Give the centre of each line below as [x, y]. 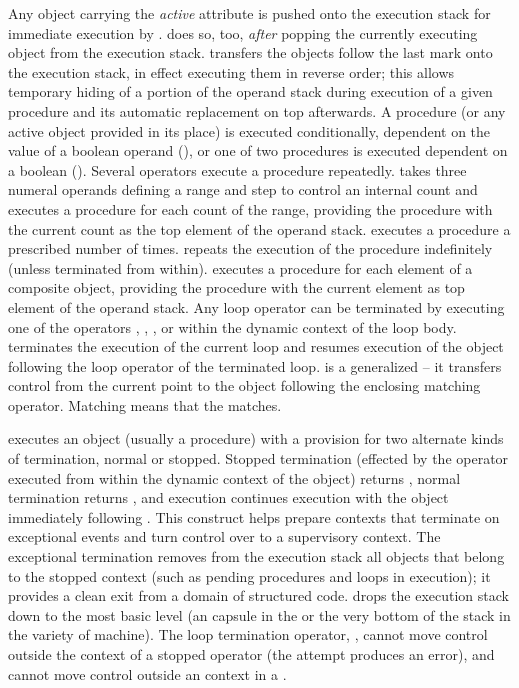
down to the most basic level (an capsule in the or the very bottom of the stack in [259, 614]
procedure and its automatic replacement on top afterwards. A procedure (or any [257, 110]
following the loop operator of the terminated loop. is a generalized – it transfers [255, 365]
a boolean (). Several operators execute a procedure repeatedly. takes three [237, 169]
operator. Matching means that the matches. [145, 404]
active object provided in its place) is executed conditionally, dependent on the [249, 130]
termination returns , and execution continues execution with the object [228, 497]
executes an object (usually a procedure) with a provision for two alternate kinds [256, 438]
